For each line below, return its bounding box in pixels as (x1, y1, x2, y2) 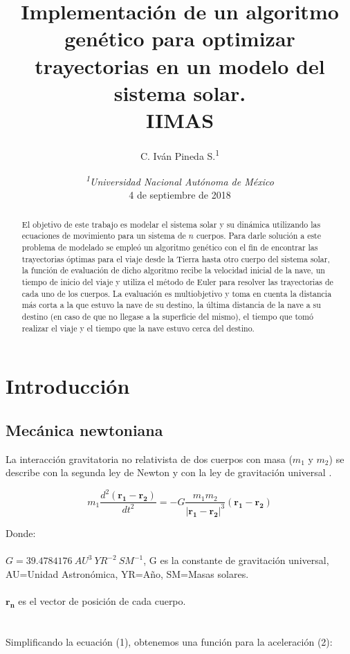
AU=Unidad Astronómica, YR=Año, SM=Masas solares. (6, 566, 249, 581)
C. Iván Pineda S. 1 (140, 146, 220, 163)
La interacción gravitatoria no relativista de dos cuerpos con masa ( (6, 451, 293, 466)
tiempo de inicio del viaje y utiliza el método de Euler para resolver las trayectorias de (21, 276, 333, 288)
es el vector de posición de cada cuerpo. (18, 593, 186, 608)
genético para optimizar (64, 24, 295, 53)
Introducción (6, 372, 130, 400)
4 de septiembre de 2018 (129, 188, 231, 202)
